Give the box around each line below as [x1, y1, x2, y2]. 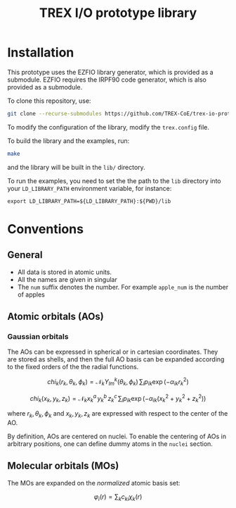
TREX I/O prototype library [39, 5, 197, 21]
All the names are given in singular [17, 275, 117, 283]
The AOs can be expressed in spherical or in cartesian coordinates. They [7, 347, 218, 357]
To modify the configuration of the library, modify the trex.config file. [7, 123, 209, 131]
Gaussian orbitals [7, 332, 69, 341]
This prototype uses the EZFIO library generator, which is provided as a [7, 68, 214, 76]
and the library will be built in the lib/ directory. [7, 163, 145, 171]
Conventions [7, 221, 84, 237]
